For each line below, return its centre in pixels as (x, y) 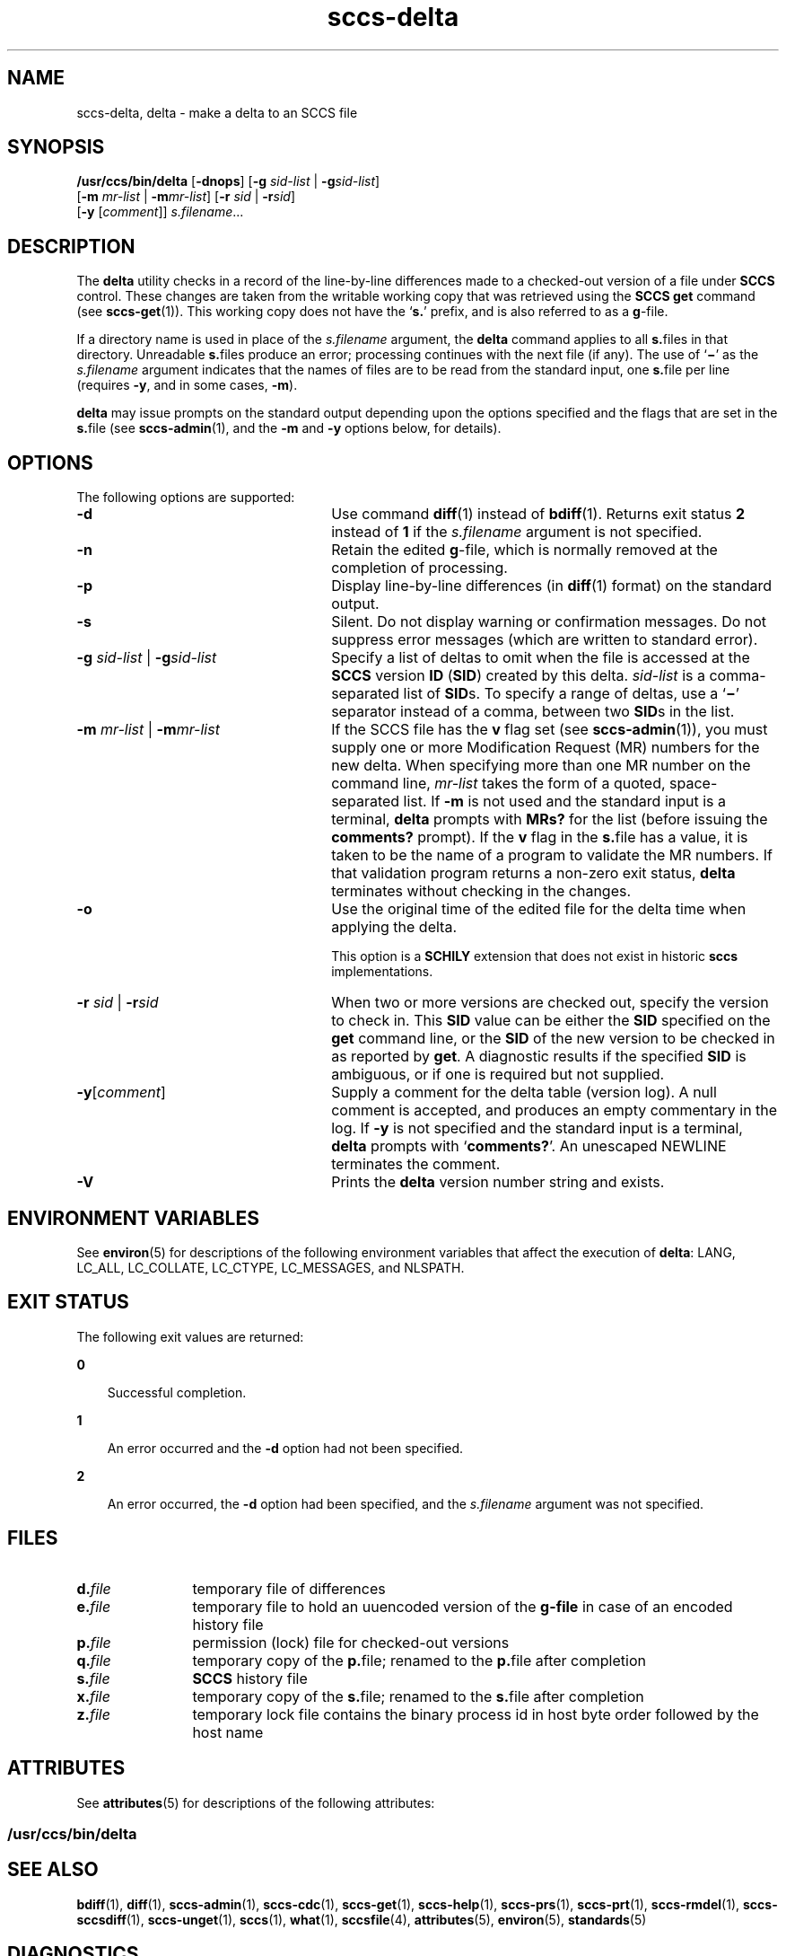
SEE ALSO (53, 1870)
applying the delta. (394, 927)
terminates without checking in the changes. (481, 891)
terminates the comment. (416, 1164)
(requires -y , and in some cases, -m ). (187, 385)
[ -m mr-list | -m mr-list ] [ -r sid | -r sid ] (186, 197)
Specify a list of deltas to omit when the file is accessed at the (541, 658)
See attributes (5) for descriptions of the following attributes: (256, 1802)
